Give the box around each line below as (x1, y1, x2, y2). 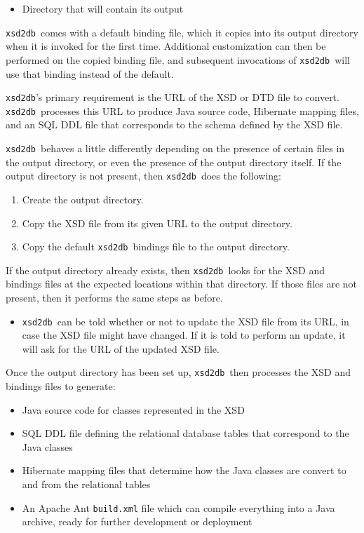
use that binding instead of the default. (6, 66, 174, 81)
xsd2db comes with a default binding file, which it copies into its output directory (6, 25, 358, 39)
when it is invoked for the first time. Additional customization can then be (6, 39, 326, 53)
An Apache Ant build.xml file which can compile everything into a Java (22, 500, 335, 515)
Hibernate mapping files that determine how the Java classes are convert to (22, 463, 346, 478)
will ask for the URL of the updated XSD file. (22, 341, 220, 356)
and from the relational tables (22, 477, 151, 492)
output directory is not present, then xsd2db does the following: (6, 168, 281, 183)
